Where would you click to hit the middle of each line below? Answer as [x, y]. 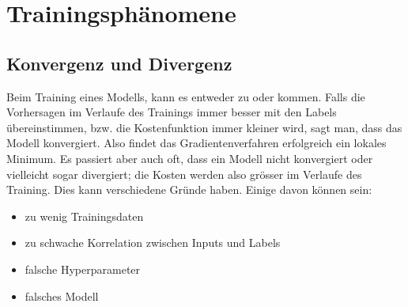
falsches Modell [62, 296]
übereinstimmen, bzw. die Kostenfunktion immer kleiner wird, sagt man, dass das [204, 127]
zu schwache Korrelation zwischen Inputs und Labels [153, 243]
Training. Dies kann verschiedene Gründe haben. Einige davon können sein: [189, 190]
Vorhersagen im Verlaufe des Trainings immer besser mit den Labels [172, 112]
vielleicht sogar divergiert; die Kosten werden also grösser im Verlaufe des [184, 174]
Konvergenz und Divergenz [119, 63]
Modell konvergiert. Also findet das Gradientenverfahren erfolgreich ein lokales [196, 143]
